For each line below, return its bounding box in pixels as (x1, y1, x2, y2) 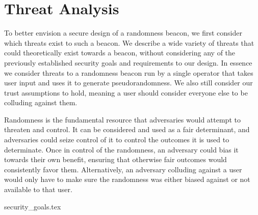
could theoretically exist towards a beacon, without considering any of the (4, 47, 236, 58)
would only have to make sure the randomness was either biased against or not (4, 174, 250, 185)
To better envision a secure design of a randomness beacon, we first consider (4, 27, 242, 38)
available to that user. (4, 184, 72, 195)
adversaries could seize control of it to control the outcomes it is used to (4, 134, 229, 145)
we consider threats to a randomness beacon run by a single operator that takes (4, 67, 253, 78)
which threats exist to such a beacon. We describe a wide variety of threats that (4, 37, 254, 48)
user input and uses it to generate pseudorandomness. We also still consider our (4, 77, 253, 88)
